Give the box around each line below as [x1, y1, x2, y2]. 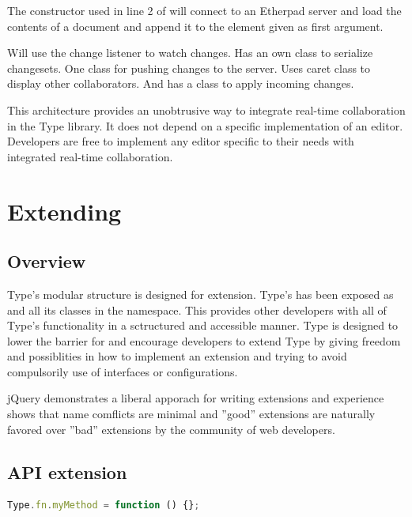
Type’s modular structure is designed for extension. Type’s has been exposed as [7, 285, 394, 302]
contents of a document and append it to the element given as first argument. [7, 17, 384, 34]
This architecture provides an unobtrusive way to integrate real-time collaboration [7, 101, 406, 118]
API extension [7, 459, 127, 484]
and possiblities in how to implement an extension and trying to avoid [7, 348, 347, 364]
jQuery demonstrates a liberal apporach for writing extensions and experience [7, 390, 384, 406]
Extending [7, 194, 122, 227]
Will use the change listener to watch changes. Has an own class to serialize [7, 44, 373, 61]
